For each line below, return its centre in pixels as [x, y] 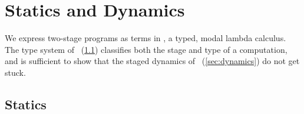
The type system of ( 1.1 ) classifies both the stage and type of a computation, [146, 49]
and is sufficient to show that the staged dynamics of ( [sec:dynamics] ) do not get [152, 61]
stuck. [15, 72]
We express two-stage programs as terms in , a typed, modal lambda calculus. [146, 38]
